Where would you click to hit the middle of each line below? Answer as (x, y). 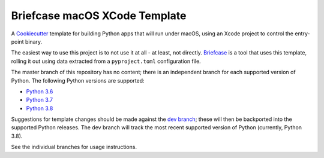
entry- (302, 34)
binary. (34, 41)
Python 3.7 (40, 100)
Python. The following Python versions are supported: (78, 80)
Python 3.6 (40, 91)
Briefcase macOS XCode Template (99, 16)
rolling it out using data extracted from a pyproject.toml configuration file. (106, 61)
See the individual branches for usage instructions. (74, 147)
